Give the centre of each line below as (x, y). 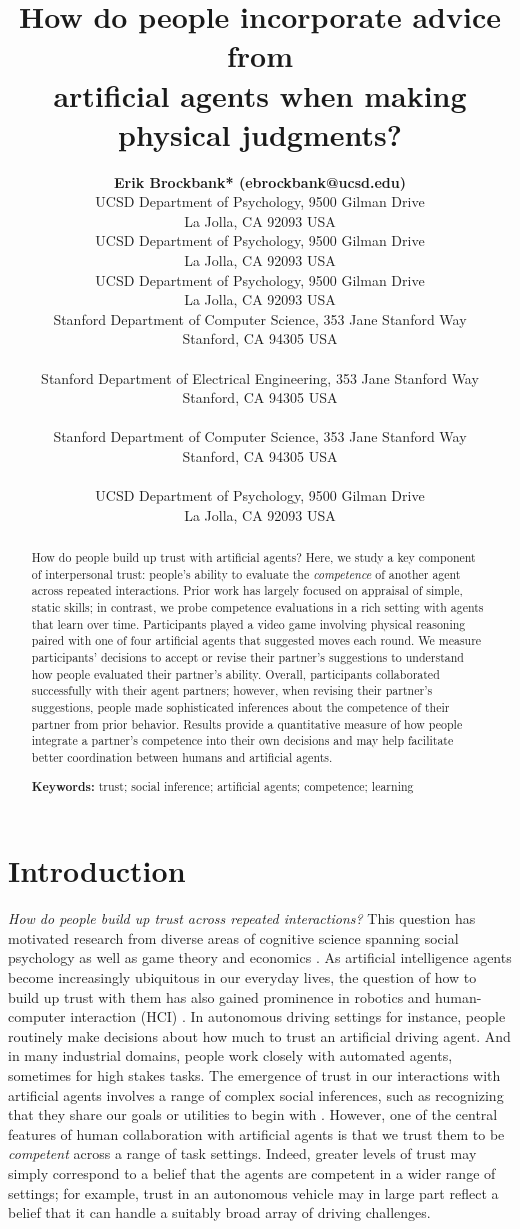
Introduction (97, 870)
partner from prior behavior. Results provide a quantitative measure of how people (247, 723)
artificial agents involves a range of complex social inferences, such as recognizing (256, 1094)
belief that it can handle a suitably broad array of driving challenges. (219, 1212)
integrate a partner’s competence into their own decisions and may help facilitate (242, 740)
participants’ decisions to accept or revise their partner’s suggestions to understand (247, 657)
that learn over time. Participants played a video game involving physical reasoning (248, 623)
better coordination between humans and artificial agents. (182, 757)
